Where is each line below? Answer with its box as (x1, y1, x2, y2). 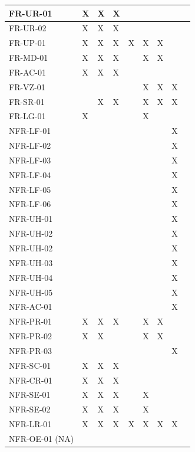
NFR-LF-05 (9, 183, 51, 195)
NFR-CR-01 (9, 374, 52, 386)
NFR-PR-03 (9, 344, 52, 356)
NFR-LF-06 (9, 198, 51, 210)
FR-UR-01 (9, 6, 52, 19)
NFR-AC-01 (9, 300, 52, 313)
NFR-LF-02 (9, 139, 51, 152)
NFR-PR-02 (9, 330, 52, 342)
